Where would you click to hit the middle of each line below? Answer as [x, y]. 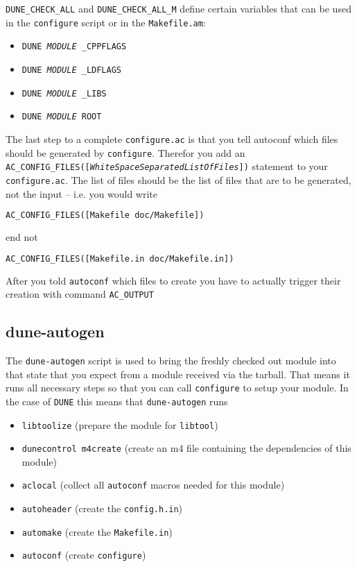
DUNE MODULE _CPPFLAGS [74, 47]
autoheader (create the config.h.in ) [102, 508]
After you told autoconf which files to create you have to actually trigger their [173, 280]
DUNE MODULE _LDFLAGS [71, 70]
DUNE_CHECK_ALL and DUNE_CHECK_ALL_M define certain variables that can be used [178, 8]
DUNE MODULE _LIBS [64, 93]
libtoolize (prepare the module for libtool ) [120, 424]
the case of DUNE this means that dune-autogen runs [117, 401]
